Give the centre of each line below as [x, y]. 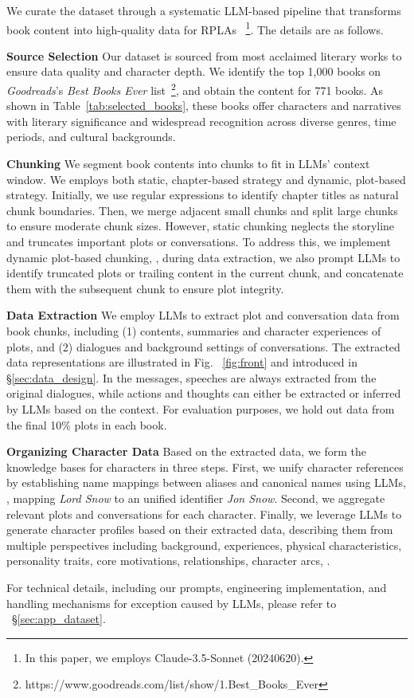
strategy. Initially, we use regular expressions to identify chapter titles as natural [203, 195]
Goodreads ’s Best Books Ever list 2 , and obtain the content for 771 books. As [195, 89]
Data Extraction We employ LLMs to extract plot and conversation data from [203, 315]
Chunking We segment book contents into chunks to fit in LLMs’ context [188, 164]
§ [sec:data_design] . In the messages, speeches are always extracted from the [191, 377]
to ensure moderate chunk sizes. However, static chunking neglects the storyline [201, 226]
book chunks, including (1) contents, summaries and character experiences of [194, 331]
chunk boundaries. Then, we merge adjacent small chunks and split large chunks [202, 210]
